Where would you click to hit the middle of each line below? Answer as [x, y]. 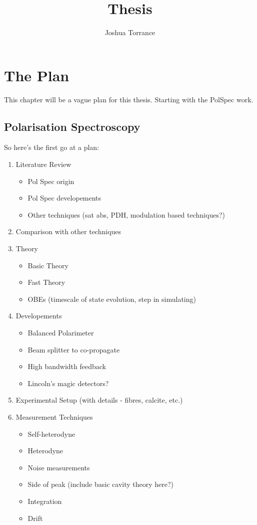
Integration [45, 501]
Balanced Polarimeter [61, 332]
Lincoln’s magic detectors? [68, 383]
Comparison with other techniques [68, 231]
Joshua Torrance [130, 32]
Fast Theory [46, 282]
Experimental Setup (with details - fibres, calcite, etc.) [99, 400]
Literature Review [43, 164]
